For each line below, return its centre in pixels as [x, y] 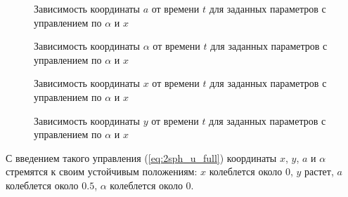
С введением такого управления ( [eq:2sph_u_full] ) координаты [141, 157]
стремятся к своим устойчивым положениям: [102, 171]
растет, [319, 171]
